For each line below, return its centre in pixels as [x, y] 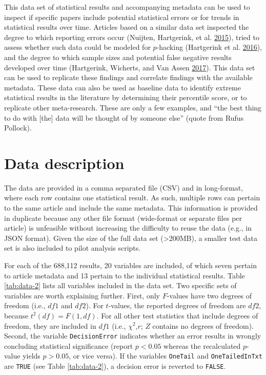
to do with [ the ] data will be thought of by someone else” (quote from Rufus [124, 117]
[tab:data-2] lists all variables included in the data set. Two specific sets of [120, 285]
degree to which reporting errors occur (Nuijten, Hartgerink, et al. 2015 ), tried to [132, 37]
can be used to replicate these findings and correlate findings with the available [128, 77]
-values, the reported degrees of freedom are [177, 305]
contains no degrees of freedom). [203, 325]
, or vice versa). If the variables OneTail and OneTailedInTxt [166, 356]
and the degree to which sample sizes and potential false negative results [118, 57]
